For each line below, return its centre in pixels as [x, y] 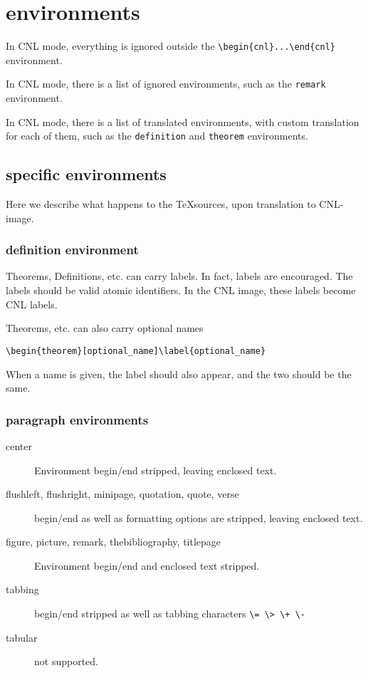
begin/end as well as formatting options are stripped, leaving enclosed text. [199, 517]
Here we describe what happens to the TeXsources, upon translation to [161, 204]
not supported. [66, 661]
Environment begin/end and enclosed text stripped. [147, 565]
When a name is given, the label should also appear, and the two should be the [179, 374]
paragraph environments [77, 419]
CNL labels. [32, 304]
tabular [22, 637]
